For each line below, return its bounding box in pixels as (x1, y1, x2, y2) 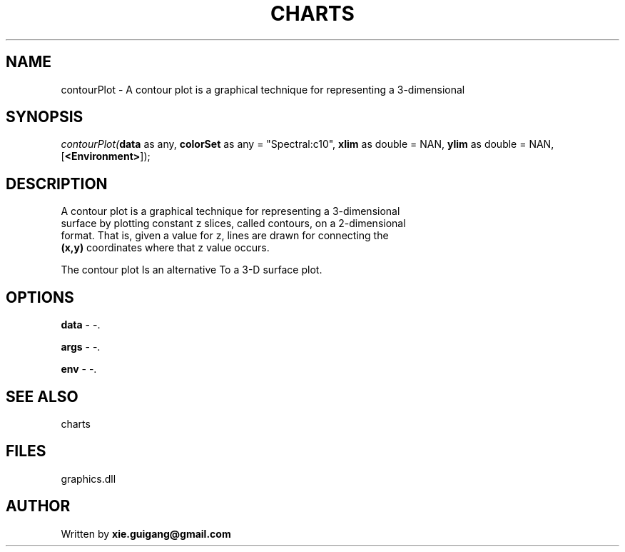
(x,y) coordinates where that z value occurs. (61, 241, 270, 254)
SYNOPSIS (6, 108, 83, 126)
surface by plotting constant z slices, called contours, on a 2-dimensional (61, 217, 406, 230)
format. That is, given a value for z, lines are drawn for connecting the (61, 229, 389, 242)
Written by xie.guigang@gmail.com (61, 527, 231, 540)
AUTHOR (6, 497, 71, 516)
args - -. (61, 341, 101, 353)
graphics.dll (61, 472, 116, 485)
